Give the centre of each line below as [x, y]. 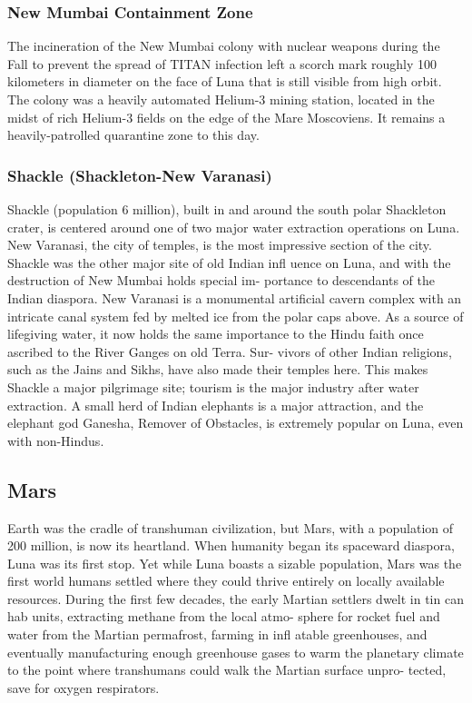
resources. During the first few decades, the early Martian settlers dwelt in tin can [236, 598]
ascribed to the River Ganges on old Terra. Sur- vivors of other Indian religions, [230, 351]
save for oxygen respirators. [84, 687]
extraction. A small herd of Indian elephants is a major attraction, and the [216, 405]
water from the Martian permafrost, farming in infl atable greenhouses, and [217, 634]
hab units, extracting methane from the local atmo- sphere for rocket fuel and [224, 616]
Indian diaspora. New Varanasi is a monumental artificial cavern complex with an [235, 297]
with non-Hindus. [56, 440]
